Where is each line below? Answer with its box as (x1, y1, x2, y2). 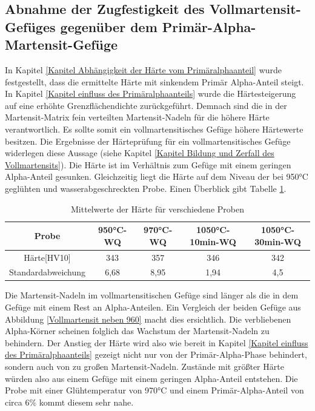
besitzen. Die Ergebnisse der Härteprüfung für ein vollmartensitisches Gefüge (5, 134, 291, 147)
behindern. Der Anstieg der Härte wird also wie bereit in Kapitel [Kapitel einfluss (5, 336, 308, 349)
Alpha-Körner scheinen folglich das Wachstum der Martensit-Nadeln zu (5, 324, 270, 337)
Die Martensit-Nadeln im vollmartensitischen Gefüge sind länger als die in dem (5, 289, 299, 301)
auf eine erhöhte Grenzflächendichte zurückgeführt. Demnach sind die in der (5, 99, 287, 111)
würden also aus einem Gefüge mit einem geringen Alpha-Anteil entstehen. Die (5, 372, 298, 384)
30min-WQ (254, 235, 301, 248)
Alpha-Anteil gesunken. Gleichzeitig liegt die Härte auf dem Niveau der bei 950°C (5, 170, 308, 183)
